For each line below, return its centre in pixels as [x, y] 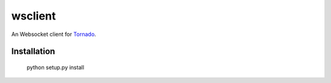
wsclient [34, 16]
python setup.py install [55, 67]
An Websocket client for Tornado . [54, 34]
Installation [33, 52]
